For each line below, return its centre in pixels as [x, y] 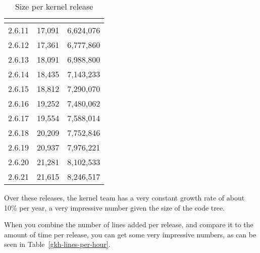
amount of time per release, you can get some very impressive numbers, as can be [130, 234]
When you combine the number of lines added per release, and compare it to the [129, 224]
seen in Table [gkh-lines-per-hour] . [57, 244]
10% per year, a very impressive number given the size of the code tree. [115, 207]
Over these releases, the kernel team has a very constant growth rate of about [124, 197]
